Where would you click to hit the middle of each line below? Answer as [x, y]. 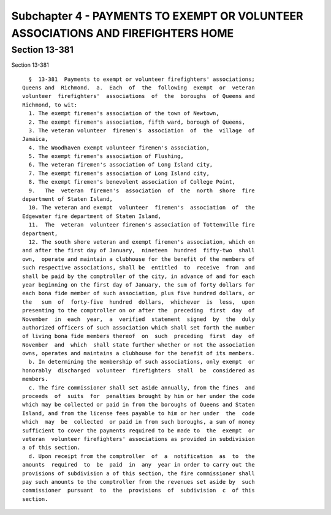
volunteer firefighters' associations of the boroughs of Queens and [139, 96]
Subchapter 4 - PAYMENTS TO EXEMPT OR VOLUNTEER [157, 16]
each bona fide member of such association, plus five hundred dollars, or [139, 293]
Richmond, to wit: [50, 105]
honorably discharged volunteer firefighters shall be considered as [139, 370]
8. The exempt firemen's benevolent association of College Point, [132, 182]
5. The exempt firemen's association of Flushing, [106, 156]
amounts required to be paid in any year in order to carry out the [139, 465]
